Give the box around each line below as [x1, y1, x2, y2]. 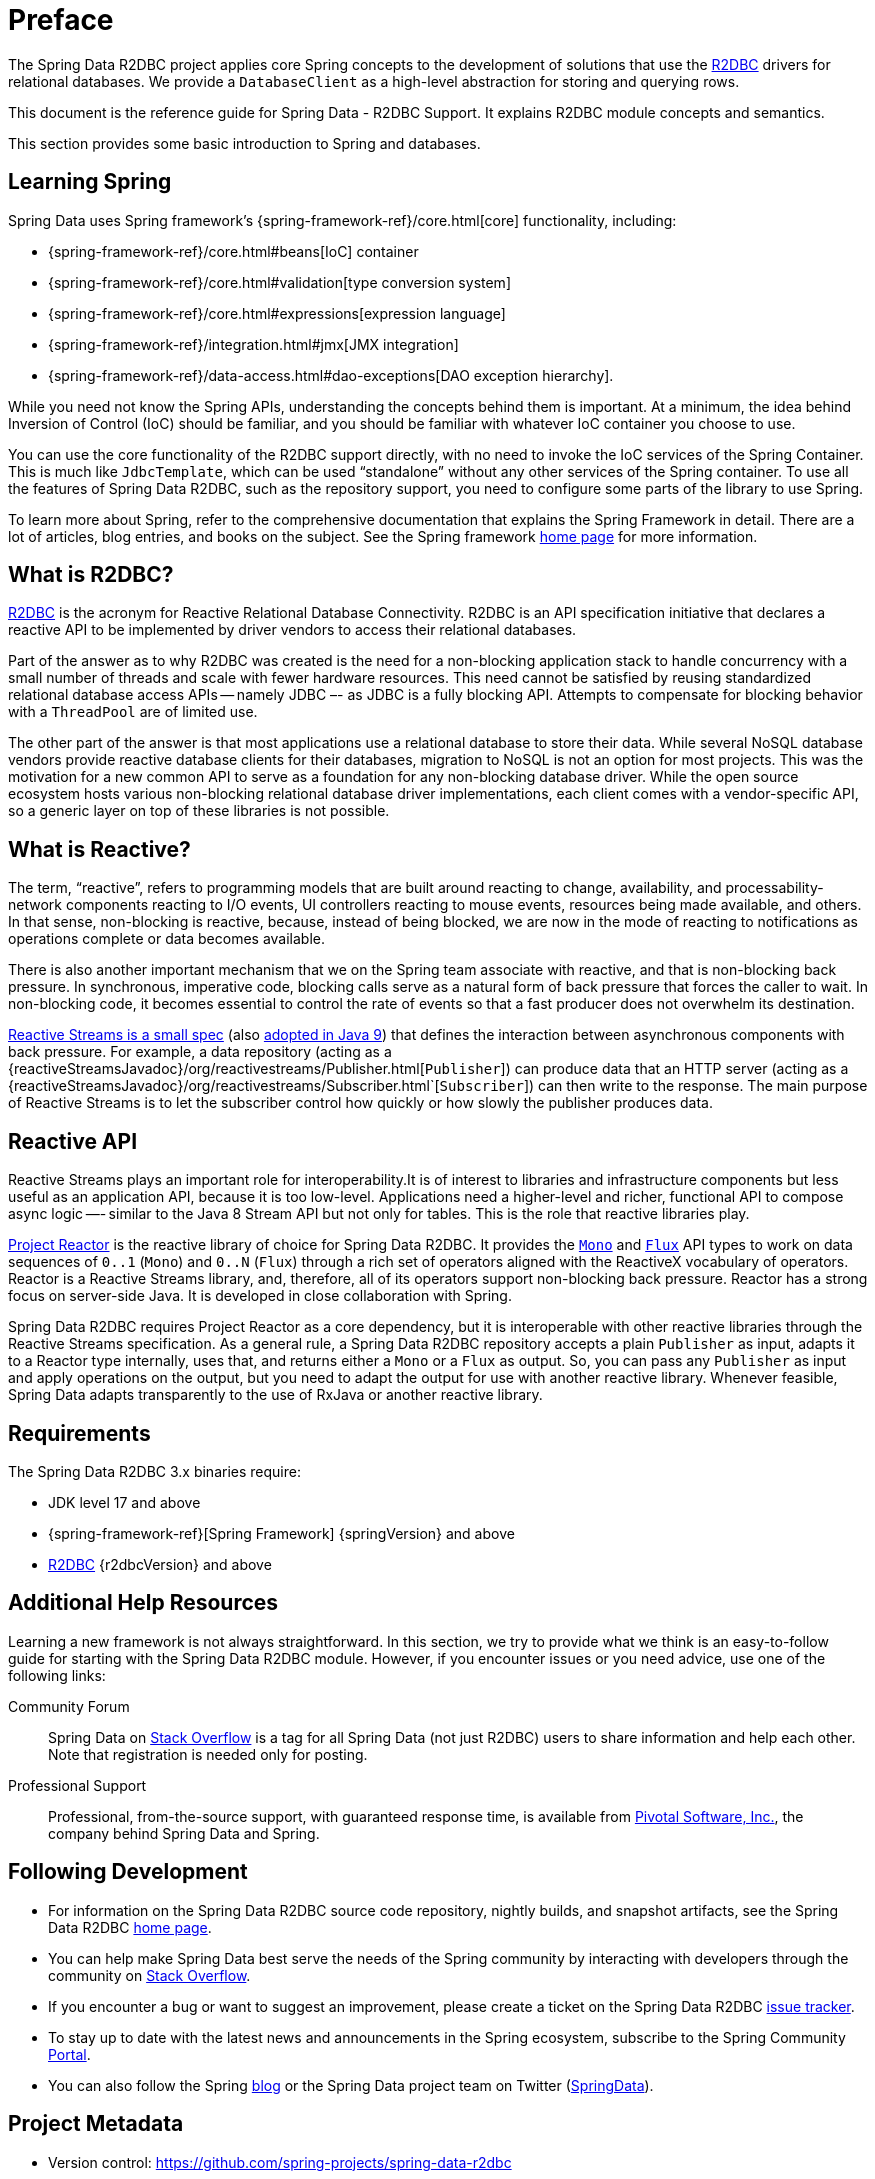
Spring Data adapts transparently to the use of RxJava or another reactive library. [8, 1386, 543, 1404]
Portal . [48, 2045, 91, 2063]
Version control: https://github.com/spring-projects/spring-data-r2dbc [48, 2153, 512, 2171]
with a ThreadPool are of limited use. [8, 703, 258, 721]
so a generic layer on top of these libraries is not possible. [8, 802, 390, 820]
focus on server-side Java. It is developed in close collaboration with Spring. [8, 1287, 512, 1305]
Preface [8, 3, 114, 37]
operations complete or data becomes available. [8, 930, 326, 948]
